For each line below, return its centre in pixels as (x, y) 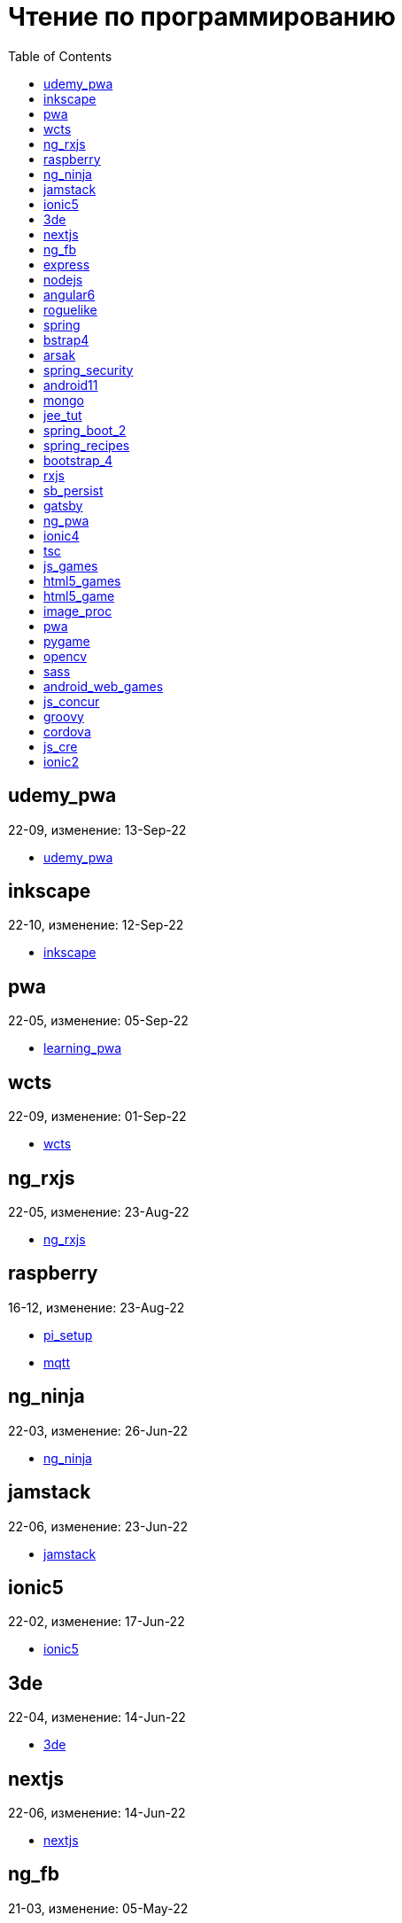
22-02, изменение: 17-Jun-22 (97, 1622)
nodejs (63, 279)
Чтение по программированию (202, 17)
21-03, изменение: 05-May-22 (98, 1908)
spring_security (89, 370)
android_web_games (104, 686)
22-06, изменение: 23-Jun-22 (98, 1526)
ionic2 (61, 761)
